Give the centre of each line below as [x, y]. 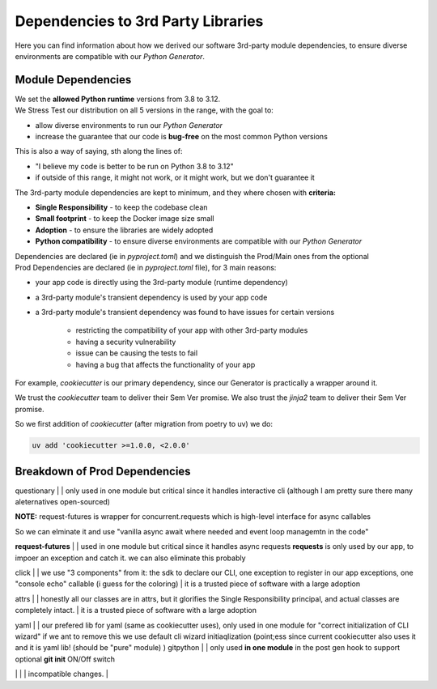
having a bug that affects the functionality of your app [165, 364]
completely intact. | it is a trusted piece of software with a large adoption [136, 610]
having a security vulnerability [126, 342]
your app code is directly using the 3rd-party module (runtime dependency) [162, 283]
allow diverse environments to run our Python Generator [129, 125]
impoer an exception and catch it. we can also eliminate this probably [130, 558]
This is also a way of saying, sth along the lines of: [99, 151]
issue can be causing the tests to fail [137, 353]
